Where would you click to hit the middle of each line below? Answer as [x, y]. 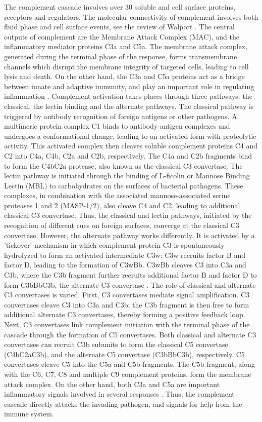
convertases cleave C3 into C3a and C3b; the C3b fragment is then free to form [127, 304]
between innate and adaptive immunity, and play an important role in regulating [129, 86]
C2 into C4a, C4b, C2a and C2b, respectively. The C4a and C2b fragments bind [128, 155]
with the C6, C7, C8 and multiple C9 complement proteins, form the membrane [128, 374]
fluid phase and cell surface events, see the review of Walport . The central [119, 27]
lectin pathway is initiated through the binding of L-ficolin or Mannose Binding [127, 176]
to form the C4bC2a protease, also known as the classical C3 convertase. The [123, 165]
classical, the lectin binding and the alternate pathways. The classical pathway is [129, 106]
